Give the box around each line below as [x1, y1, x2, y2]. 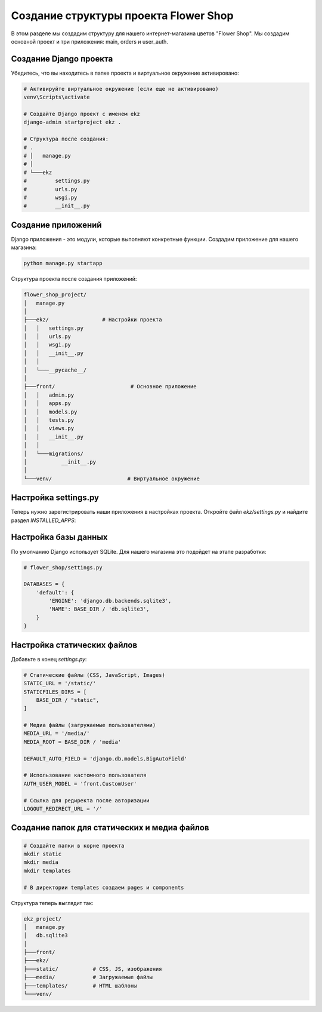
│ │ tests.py [23, 417, 75, 424]
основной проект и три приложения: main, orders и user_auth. [11, 38, 168, 45]
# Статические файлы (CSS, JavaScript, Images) [23, 671, 165, 678]
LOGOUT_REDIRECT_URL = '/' [23, 805, 103, 812]
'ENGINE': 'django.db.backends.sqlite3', [48, 597, 172, 605]
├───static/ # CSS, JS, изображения [23, 965, 162, 972]
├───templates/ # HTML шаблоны [23, 982, 137, 989]
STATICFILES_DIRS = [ [23, 688, 87, 695]
